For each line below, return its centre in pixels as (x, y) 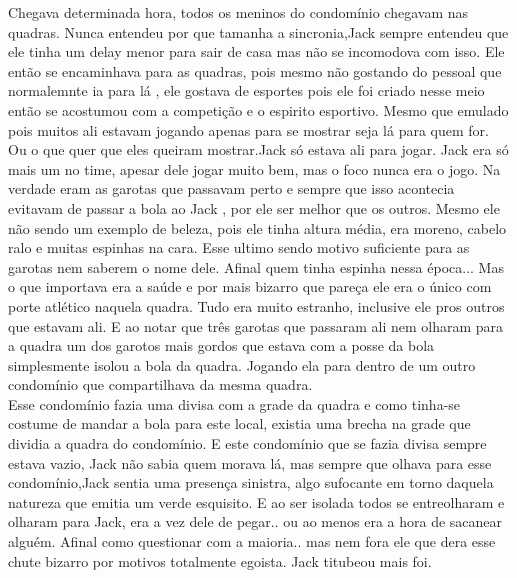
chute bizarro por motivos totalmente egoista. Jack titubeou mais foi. (220, 560)
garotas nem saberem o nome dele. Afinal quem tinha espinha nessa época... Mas (256, 266)
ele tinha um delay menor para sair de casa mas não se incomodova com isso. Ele (256, 51)
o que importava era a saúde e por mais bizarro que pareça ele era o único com (250, 286)
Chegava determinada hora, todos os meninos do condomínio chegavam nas (238, 12)
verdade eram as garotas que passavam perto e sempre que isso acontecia (231, 188)
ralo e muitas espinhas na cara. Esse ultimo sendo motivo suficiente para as (239, 247)
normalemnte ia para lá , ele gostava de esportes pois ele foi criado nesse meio (246, 90)
